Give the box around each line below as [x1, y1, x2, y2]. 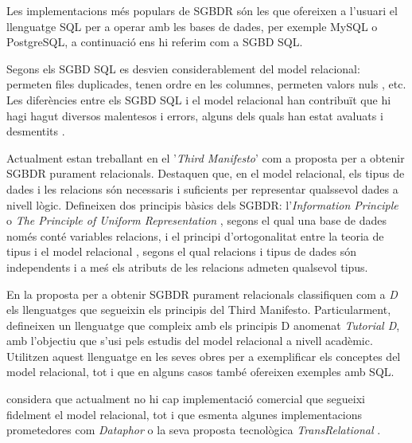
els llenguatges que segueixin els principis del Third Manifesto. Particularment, [6, 301, 391, 318]
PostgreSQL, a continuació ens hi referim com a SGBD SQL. [6, 33, 303, 50]
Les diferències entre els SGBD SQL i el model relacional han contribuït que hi [6, 91, 391, 108]
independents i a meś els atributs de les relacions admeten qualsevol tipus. [6, 258, 368, 275]
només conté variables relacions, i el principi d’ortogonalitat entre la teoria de [6, 227, 384, 244]
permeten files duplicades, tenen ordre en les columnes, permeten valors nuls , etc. [6, 76, 406, 92]
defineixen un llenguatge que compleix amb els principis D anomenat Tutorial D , [6, 316, 400, 333]
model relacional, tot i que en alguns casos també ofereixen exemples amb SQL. [6, 363, 395, 380]
